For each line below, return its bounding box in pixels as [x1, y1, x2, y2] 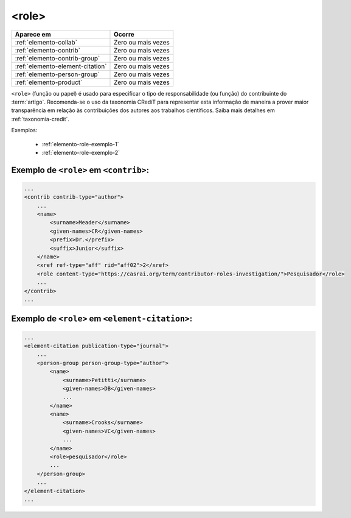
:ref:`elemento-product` [15, 78, 83, 87]
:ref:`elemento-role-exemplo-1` [41, 140, 119, 147]
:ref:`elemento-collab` [15, 38, 77, 46]
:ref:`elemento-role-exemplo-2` [41, 149, 120, 156]
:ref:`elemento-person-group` [15, 70, 100, 79]
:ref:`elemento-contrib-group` [15, 54, 100, 62]
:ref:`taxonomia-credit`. [11, 115, 70, 122]
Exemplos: [11, 127, 38, 134]
